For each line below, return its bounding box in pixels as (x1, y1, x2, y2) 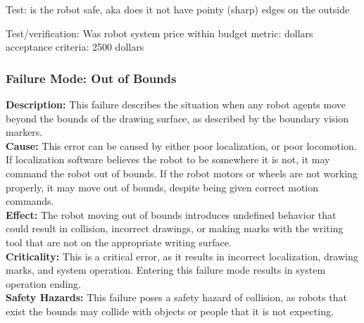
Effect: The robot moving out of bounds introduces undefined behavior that (6, 207, 337, 222)
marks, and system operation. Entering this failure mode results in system (6, 262, 326, 277)
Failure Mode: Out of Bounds (6, 69, 177, 87)
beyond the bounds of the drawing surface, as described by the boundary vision (6, 110, 349, 125)
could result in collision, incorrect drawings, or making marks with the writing (6, 221, 344, 236)
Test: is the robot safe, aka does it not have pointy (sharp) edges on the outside (6, 2, 350, 16)
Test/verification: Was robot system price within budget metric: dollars (6, 25, 313, 40)
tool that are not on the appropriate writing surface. (6, 234, 232, 249)
